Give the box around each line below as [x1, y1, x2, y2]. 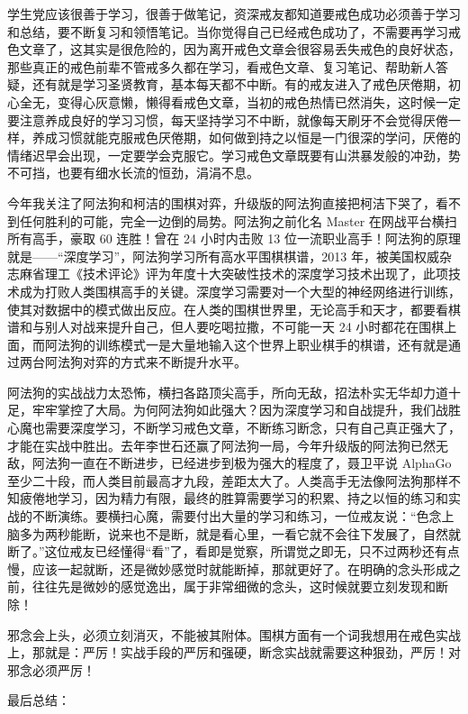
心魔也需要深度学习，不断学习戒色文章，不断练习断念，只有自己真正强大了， [7, 418, 461, 437]
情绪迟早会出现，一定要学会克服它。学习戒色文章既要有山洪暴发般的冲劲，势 [7, 145, 461, 164]
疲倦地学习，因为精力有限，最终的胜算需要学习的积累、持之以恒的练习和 [19, 489, 448, 508]
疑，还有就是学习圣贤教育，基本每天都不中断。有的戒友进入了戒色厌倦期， [7, 75, 448, 94]
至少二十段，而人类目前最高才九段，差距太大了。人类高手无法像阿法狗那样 [7, 471, 448, 490]
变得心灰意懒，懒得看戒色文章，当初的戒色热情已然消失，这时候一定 [57, 92, 461, 111]
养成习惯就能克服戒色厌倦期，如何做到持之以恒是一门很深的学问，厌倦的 [31, 128, 461, 147]
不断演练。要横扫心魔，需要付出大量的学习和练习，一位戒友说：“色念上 [31, 507, 454, 526]
